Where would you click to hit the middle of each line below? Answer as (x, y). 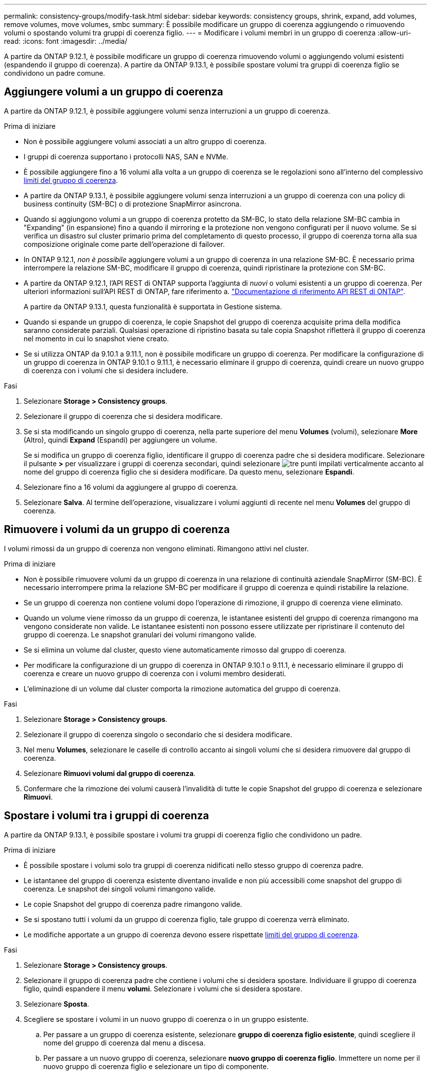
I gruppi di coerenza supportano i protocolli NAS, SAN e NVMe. (126, 156)
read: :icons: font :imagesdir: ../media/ (66, 41)
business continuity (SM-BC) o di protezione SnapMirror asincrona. (133, 204)
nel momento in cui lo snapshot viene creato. (96, 338)
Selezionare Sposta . (57, 1004)
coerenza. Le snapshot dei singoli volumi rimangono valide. (120, 889)
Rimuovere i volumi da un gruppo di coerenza (117, 530)
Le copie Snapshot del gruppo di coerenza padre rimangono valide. (133, 904)
